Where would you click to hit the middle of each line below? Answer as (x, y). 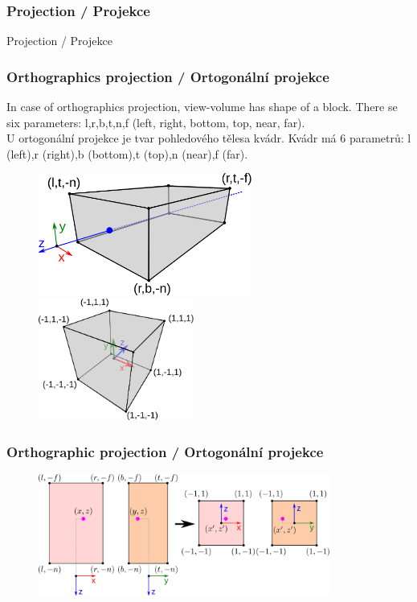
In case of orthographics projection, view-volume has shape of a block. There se (202, 107)
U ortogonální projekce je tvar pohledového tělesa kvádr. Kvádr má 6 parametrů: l (209, 138)
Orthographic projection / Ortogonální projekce (165, 451)
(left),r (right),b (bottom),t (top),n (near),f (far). (127, 153)
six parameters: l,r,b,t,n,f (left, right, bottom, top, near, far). (156, 122)
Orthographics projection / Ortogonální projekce (168, 76)
